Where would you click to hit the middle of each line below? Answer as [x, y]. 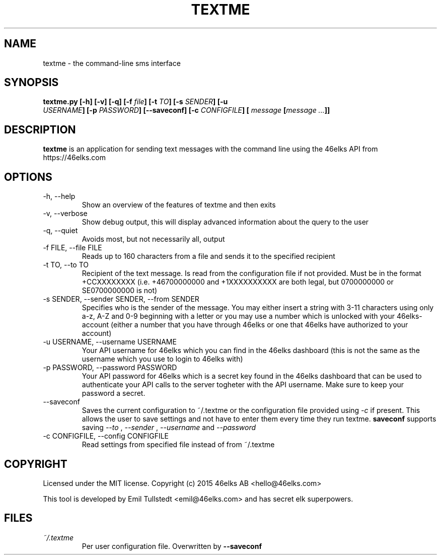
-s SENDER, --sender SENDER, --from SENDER [121, 299]
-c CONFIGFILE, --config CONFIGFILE [106, 436]
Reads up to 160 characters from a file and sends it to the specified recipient [208, 256]
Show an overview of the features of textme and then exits [179, 205]
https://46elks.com [74, 158]
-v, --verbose [65, 214]
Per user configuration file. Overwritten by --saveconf [172, 546]
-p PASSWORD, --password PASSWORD [110, 368]
